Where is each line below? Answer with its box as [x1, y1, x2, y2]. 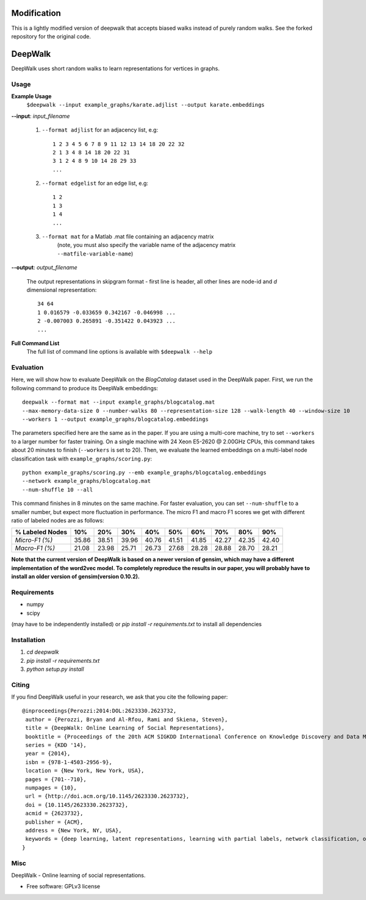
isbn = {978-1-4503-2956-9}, [25, 759, 113, 765]
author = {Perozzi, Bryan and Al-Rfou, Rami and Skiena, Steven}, [25, 716, 228, 723]
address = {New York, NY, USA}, [25, 827, 122, 834]
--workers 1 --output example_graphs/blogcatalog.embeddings [22, 416, 209, 423]
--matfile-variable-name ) [57, 250, 134, 257]
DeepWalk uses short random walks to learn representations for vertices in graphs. [11, 65, 220, 72]
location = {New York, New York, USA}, [25, 767, 145, 774]
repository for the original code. [11, 32, 91, 40]
